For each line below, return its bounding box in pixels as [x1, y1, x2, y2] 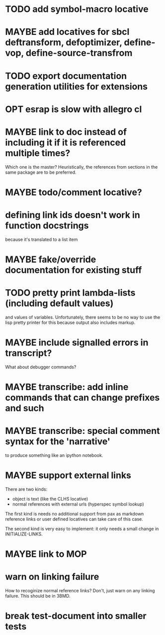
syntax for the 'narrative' [5, 436, 111, 447]
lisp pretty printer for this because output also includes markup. [5, 319, 136, 325]
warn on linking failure [5, 571, 99, 583]
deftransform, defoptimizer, [5, 37, 122, 48]
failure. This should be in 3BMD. [5, 593, 71, 599]
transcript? [5, 347, 52, 359]
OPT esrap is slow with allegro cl [5, 104, 142, 115]
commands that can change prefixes [5, 392, 160, 404]
